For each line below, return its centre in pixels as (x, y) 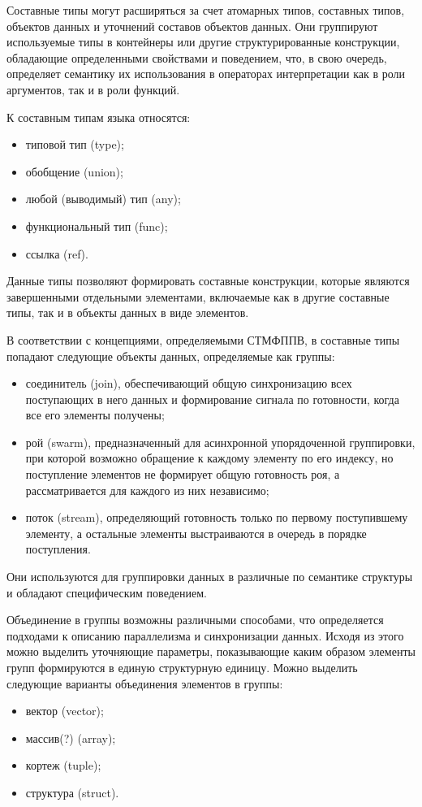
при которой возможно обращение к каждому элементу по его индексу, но (209, 458)
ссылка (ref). (57, 253)
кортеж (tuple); (63, 765)
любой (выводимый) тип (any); (103, 199)
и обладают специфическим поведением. (107, 592)
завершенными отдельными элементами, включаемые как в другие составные (198, 296)
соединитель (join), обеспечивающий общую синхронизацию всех (189, 383)
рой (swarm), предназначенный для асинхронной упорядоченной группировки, (220, 442)
